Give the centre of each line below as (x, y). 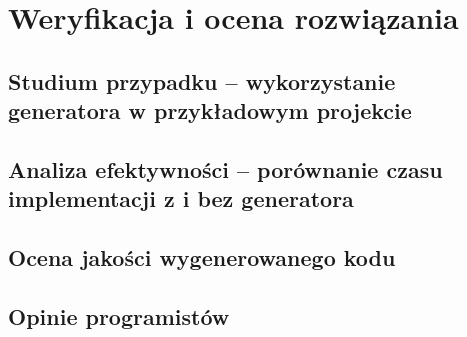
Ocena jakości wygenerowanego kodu (202, 257)
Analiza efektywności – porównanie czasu (225, 168)
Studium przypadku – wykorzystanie (202, 80)
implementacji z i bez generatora (181, 198)
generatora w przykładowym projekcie (210, 110)
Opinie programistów (119, 315)
